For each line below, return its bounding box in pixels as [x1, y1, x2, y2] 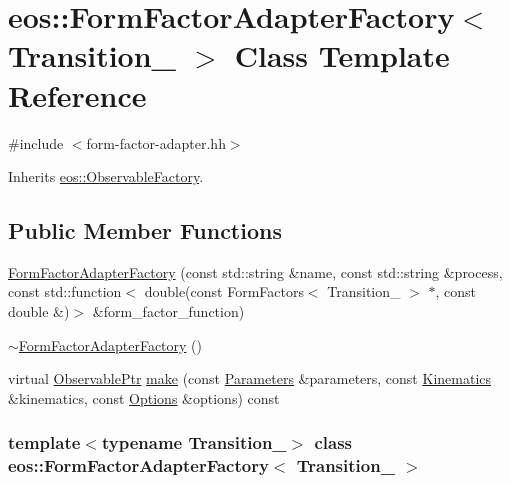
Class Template [234, 35, 450, 76]
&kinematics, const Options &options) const [8, 387, 280, 408]
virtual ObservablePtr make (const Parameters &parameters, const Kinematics [8, 368, 492, 389]
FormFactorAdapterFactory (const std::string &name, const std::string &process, [8, 261, 503, 282]
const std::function [8, 281, 122, 302]
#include [8, 132, 64, 153]
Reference [8, 74, 147, 115]
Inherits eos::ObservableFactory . [8, 166, 204, 187]
